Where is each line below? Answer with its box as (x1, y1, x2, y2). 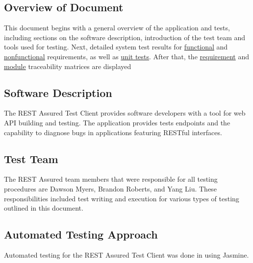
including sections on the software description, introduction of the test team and (4, 32, 246, 42)
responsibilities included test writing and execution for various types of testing (4, 193, 239, 203)
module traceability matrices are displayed (4, 61, 131, 71)
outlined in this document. (4, 203, 83, 213)
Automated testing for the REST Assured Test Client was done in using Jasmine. (4, 249, 249, 260)
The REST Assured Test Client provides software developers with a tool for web (4, 108, 246, 118)
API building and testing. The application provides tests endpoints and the (4, 117, 230, 127)
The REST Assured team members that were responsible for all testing (4, 174, 218, 184)
